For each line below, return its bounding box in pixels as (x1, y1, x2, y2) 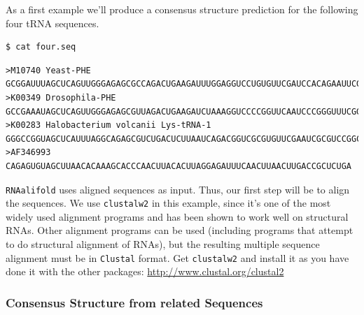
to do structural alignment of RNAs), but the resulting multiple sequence (6, 237, 320, 251)
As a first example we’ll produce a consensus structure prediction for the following (6, 2, 358, 16)
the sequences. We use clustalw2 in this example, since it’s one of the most (6, 196, 331, 210)
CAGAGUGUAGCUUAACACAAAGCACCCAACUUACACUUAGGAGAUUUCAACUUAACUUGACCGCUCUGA (6, 161, 351, 171)
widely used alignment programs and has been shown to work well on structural (6, 209, 349, 224)
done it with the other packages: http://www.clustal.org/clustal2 (6, 264, 284, 279)
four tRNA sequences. (6, 15, 99, 30)
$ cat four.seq (6, 42, 76, 52)
